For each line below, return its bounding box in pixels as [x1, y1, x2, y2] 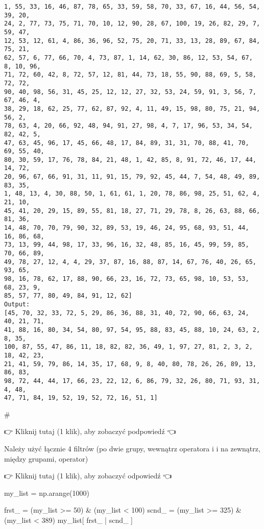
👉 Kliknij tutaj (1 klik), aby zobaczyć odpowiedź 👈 [4, 470, 172, 481]
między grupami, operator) [4, 453, 88, 464]
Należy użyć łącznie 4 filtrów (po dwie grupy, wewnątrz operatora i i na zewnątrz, [4, 443, 260, 454]
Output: [4, 300, 30, 308]
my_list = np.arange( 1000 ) [4, 487, 89, 498]
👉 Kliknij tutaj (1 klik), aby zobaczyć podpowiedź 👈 [4, 426, 176, 437]
